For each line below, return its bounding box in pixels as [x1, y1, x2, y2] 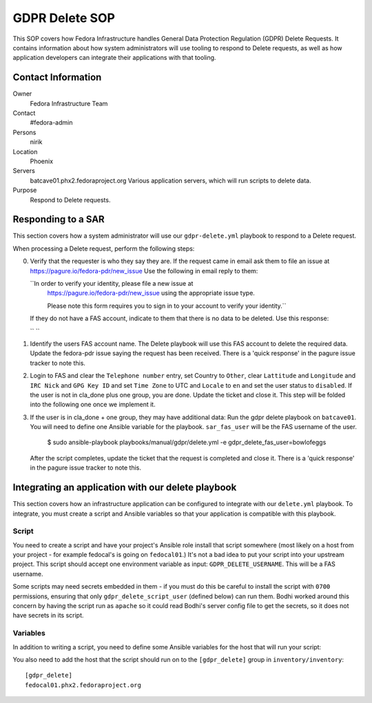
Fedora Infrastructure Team [30, 99, 108, 107]
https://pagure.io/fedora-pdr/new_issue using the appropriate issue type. [47, 289, 255, 297]
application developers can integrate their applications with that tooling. [12, 54, 216, 62]
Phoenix [30, 157, 54, 165]
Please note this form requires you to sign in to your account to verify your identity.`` [47, 302, 287, 310]
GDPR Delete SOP [12, 10, 115, 25]
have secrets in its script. [12, 611, 84, 620]
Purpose [12, 186, 37, 194]
